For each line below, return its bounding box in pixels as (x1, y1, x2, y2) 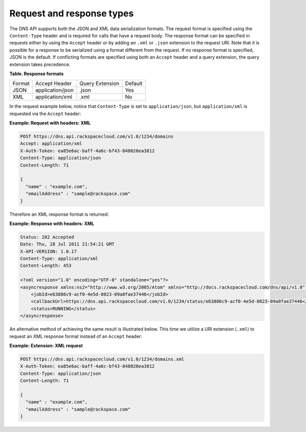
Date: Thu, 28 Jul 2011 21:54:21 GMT (20, 241, 115, 247)
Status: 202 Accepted (20, 234, 74, 240)
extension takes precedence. (9, 61, 71, 67)
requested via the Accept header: (9, 110, 81, 117)
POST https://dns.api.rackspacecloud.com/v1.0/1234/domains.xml (20, 356, 185, 362)
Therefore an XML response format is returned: (9, 211, 109, 217)
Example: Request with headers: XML (9, 120, 91, 126)
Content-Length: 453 (20, 263, 71, 268)
